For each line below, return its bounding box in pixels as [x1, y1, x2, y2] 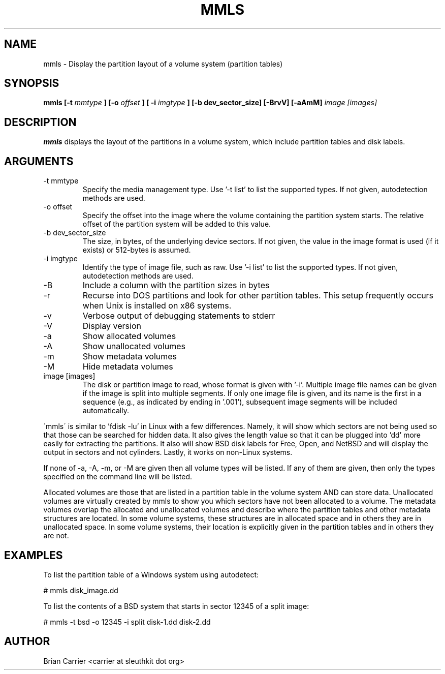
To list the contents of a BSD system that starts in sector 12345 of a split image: [43, 601, 309, 610]
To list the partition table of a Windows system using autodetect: [43, 570, 259, 579]
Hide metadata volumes [82, 361, 173, 372]
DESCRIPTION [4, 115, 77, 129]
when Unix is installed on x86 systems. [82, 300, 232, 311]
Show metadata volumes [82, 351, 177, 362]
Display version [82, 321, 141, 331]
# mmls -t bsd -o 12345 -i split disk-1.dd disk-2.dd [43, 617, 211, 626]
